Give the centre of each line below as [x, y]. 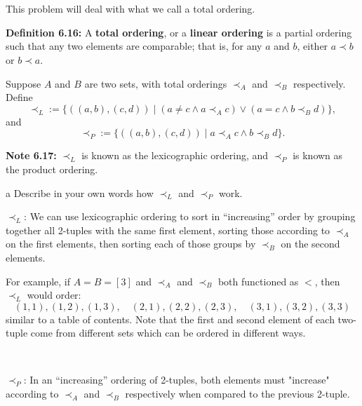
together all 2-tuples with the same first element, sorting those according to [168, 230]
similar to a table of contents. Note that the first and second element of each [170, 319]
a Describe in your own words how [80, 192]
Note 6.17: [31, 155]
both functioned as [258, 281]
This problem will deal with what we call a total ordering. [130, 9]
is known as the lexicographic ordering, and [175, 155]
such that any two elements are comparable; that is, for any [134, 46]
